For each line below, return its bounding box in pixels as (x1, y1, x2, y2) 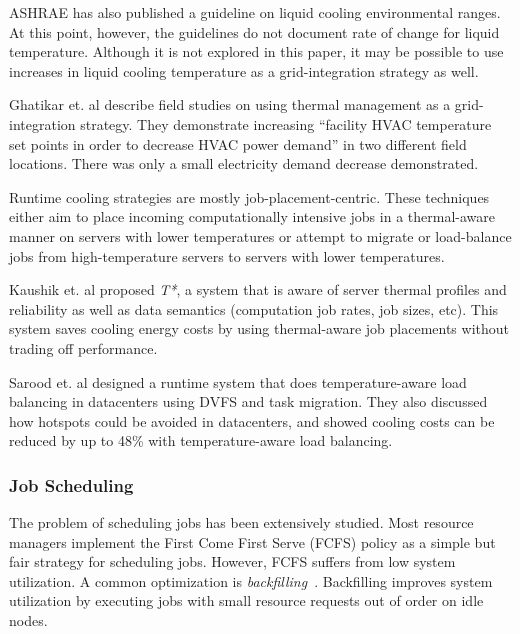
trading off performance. (9, 337, 158, 358)
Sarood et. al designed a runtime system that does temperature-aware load (9, 371, 467, 392)
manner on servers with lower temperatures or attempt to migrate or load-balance (9, 225, 512, 246)
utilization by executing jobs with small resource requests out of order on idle (9, 590, 484, 611)
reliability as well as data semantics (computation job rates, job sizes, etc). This (9, 298, 499, 319)
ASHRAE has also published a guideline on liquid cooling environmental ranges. (9, 2, 501, 22)
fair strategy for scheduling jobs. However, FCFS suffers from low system (9, 551, 456, 572)
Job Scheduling (9, 472, 134, 497)
